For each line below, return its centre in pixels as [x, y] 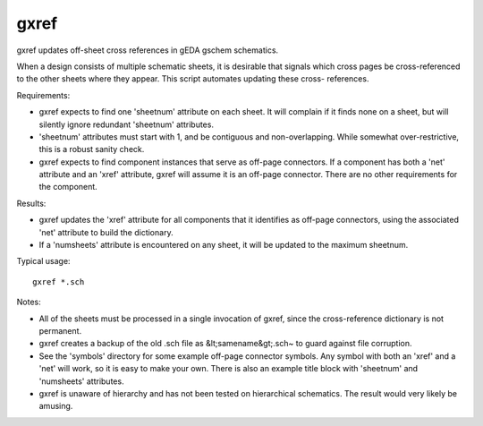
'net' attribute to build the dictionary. [106, 232]
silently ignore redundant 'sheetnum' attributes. [127, 124]
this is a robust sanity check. [92, 149]
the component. [68, 187]
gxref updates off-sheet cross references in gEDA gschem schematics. [148, 50]
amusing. [56, 406]
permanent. [60, 330]
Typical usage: [43, 261]
